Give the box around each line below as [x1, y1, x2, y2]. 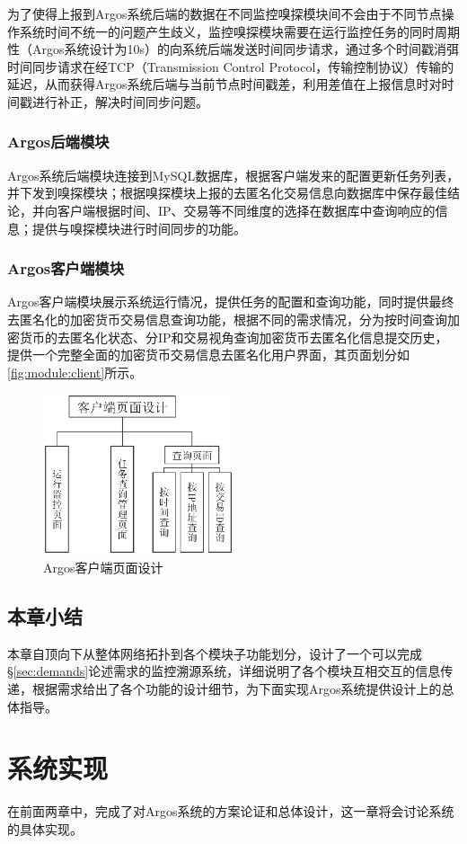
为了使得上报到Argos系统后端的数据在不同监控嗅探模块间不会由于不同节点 [7, 4, 442, 22]
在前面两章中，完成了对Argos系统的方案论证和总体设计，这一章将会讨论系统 [7, 802, 454, 821]
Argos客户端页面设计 [43, 558, 163, 577]
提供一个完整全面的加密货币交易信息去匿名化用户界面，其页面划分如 [7, 345, 410, 364]
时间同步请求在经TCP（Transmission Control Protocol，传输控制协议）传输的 [7, 57, 454, 76]
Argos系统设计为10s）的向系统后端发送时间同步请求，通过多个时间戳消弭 [31, 40, 460, 58]
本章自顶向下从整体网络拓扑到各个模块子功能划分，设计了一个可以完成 [7, 644, 422, 662]
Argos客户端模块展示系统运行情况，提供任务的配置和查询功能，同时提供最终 [7, 292, 454, 311]
